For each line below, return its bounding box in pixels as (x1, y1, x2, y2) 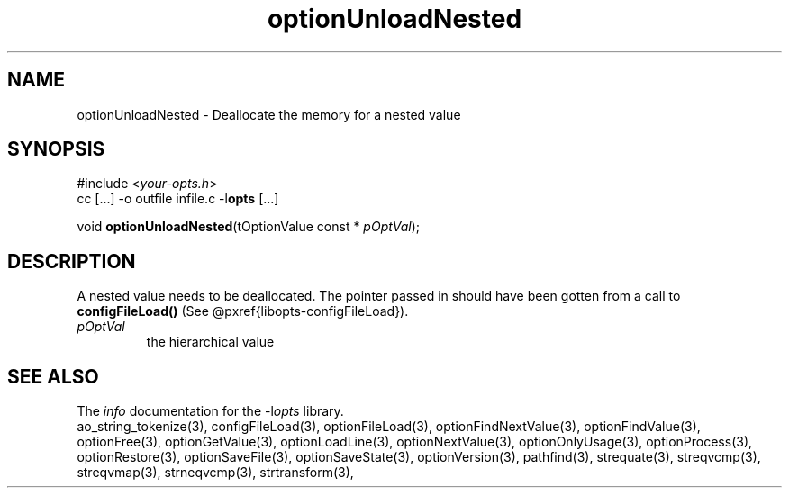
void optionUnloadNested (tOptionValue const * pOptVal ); (77, 219, 420, 235)
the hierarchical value (146, 334, 275, 350)
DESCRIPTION (7, 249, 136, 273)
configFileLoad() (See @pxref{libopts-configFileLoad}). (77, 303, 409, 319)
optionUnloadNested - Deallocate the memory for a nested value (77, 106, 461, 122)
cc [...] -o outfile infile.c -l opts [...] (77, 191, 279, 207)
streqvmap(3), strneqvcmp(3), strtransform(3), (77, 464, 354, 481)
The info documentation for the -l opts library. (77, 403, 344, 419)
